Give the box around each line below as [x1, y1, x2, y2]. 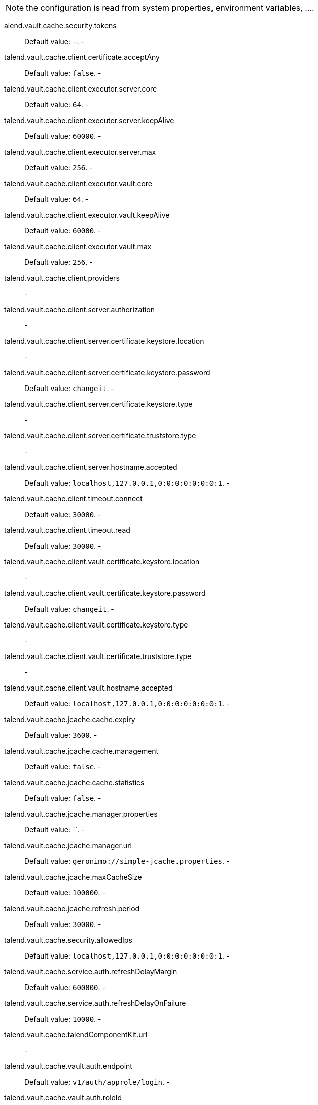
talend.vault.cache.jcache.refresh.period [4, 904, 140, 913]
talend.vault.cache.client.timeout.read [4, 526, 130, 534]
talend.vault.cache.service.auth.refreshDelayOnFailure [4, 999, 186, 1007]
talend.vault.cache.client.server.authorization [4, 305, 155, 314]
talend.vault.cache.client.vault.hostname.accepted [4, 683, 173, 692]
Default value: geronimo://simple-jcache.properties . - [24, 857, 230, 865]
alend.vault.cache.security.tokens [4, 21, 117, 30]
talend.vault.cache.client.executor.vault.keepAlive [4, 211, 170, 219]
